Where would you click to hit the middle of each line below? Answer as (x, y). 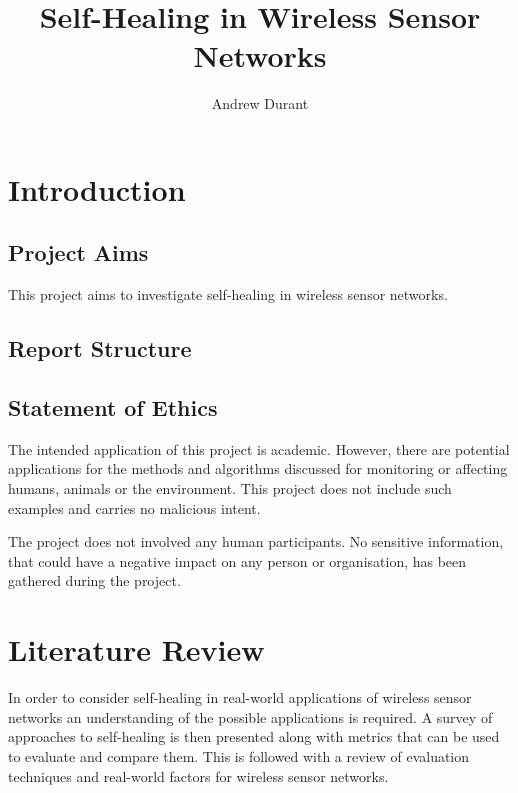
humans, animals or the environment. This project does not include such (230, 488)
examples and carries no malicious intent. (134, 507)
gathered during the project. (94, 580)
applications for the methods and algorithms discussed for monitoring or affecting (258, 468)
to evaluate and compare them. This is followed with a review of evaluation (239, 755)
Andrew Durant (260, 103)
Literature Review (136, 649)
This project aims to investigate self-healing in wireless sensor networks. (228, 294)
